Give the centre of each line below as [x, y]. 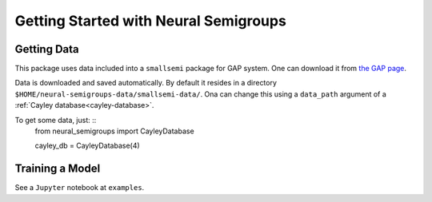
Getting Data [47, 49]
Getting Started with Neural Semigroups [151, 21]
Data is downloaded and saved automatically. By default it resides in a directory [146, 83]
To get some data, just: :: [56, 120]
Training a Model [58, 169]
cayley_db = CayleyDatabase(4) [87, 146]
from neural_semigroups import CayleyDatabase [115, 131]
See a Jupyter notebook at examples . [80, 188]
